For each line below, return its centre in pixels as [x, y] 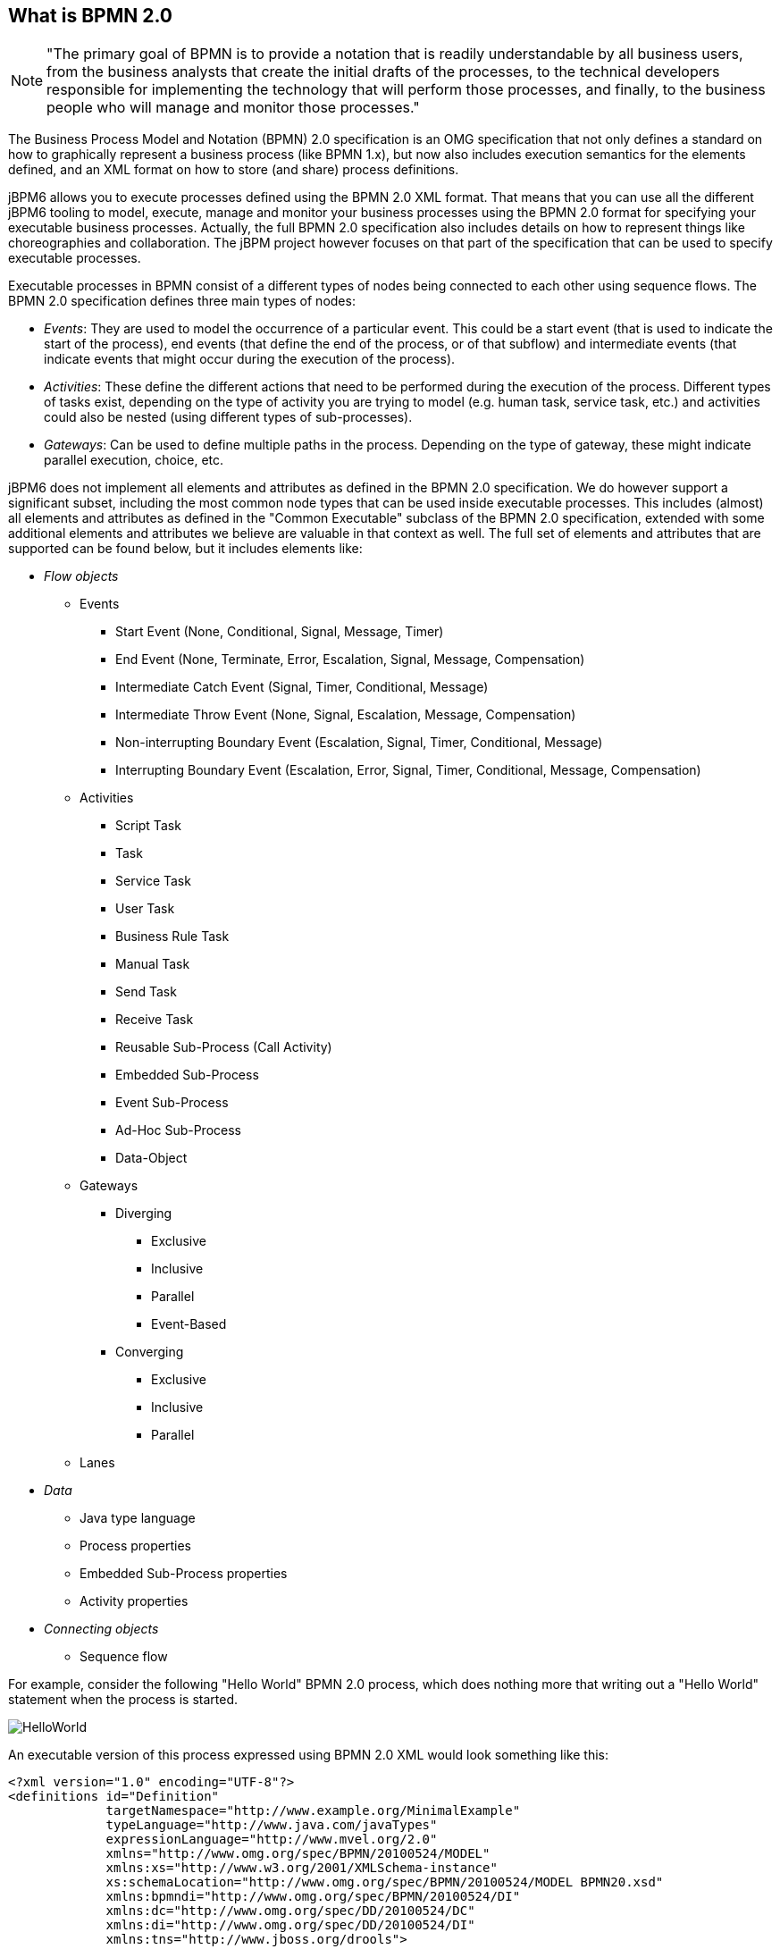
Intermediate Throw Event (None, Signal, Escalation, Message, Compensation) [346, 715]
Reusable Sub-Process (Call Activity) [224, 1047]
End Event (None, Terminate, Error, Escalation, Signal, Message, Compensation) [350, 659]
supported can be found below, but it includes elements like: [185, 549]
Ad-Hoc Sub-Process [178, 1130]
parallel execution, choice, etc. [134, 460]
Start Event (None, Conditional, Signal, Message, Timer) [280, 632]
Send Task [146, 992]
